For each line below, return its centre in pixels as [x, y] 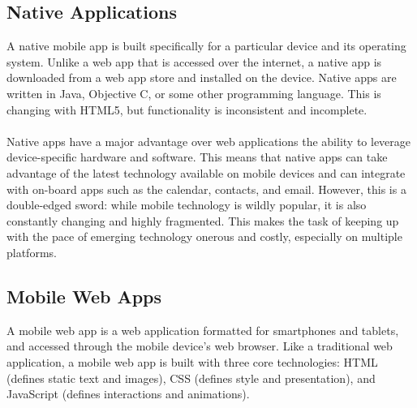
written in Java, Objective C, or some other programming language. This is [194, 93]
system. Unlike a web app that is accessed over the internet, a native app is [194, 61]
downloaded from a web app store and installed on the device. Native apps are [202, 77]
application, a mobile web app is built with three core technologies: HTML [192, 361]
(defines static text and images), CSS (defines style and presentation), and [191, 378]
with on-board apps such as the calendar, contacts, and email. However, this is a [206, 189]
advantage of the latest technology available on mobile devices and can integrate [206, 172]
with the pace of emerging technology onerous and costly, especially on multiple [204, 236]
